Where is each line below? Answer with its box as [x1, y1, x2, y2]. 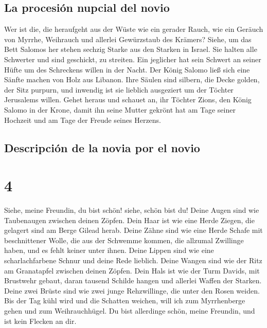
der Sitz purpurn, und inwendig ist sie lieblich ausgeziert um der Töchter [4, 84, 234, 95]
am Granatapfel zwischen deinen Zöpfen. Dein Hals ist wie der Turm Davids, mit [4, 265, 260, 276]
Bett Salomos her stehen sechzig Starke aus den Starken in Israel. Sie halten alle [4, 44, 257, 54]
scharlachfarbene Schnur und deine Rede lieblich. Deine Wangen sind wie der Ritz [4, 255, 262, 266]
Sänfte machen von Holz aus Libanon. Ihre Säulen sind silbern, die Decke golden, [4, 74, 260, 85]
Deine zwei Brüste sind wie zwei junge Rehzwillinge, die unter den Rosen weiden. [4, 285, 260, 296]
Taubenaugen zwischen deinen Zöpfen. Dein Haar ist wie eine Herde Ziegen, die [4, 214, 255, 225]
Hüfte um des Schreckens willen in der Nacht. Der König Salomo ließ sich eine [4, 64, 250, 75]
